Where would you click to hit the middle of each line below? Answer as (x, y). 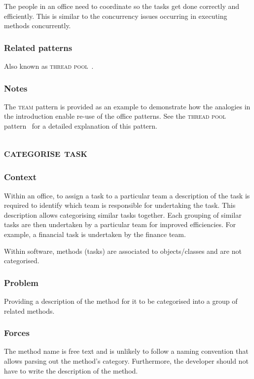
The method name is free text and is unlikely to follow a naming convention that (126, 351)
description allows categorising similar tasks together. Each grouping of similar (123, 214)
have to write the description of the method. (71, 370)
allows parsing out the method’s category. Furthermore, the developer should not (126, 360)
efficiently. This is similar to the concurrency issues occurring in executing (116, 16)
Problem (21, 282)
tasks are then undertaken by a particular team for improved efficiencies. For (120, 224)
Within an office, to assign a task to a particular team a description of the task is (127, 195)
